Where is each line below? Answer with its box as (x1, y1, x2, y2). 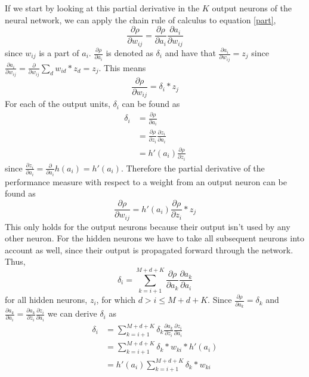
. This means (98, 61, 146, 73)
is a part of (39, 47, 79, 59)
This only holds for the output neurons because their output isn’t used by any (5, 220, 291, 232)
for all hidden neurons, (5, 293, 88, 306)
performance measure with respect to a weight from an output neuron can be (5, 175, 287, 188)
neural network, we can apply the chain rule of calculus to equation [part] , (5, 13, 276, 26)
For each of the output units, (5, 97, 110, 110)
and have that (165, 47, 216, 59)
